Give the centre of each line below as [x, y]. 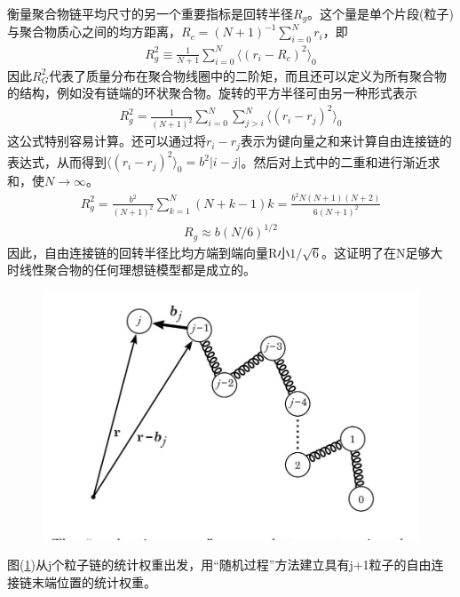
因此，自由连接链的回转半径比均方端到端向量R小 [149, 252]
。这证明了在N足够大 [382, 252]
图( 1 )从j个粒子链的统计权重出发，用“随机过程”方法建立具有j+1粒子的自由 [219, 565]
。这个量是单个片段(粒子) [381, 13]
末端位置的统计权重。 [94, 581]
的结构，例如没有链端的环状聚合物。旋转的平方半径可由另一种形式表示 [212, 93]
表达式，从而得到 [57, 161]
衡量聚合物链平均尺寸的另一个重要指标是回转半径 [150, 13]
